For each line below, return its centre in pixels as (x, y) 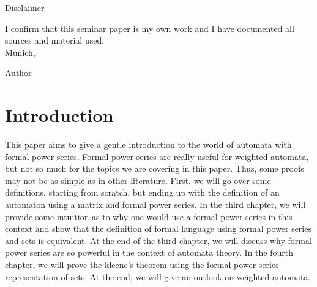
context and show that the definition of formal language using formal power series (158, 228)
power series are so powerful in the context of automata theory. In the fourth (149, 252)
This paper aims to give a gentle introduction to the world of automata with (148, 144)
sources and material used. (55, 40)
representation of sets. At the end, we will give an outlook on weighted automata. (158, 276)
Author (18, 73)
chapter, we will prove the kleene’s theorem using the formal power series (142, 265)
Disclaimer (25, 7)
